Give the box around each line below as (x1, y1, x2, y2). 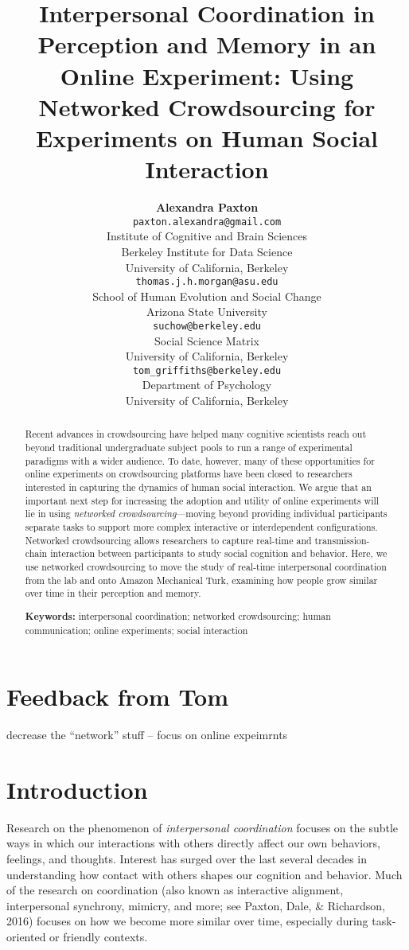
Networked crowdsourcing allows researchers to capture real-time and (25, 533, 312, 547)
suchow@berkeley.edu (152, 320, 262, 332)
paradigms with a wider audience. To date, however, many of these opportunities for (25, 454, 375, 467)
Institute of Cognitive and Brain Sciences (107, 228, 307, 244)
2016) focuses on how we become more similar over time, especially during (6, 913, 368, 929)
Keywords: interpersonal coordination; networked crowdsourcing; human (25, 609, 331, 623)
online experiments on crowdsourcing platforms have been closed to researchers (25, 467, 353, 481)
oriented (6, 928, 46, 944)
